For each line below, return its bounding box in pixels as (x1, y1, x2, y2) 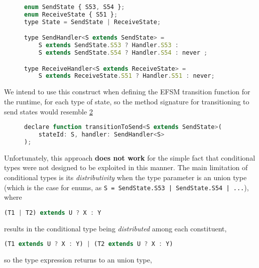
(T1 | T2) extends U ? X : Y (4, 209, 101, 216)
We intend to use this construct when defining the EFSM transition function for (4, 86, 250, 97)
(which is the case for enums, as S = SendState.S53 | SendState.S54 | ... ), (4, 182, 249, 192)
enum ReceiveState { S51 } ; (24, 11, 118, 18)
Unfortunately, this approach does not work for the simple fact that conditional (4, 152, 255, 163)
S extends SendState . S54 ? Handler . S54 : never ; (38, 49, 208, 57)
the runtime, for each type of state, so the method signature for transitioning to (4, 96, 249, 106)
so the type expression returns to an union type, (4, 254, 152, 265)
